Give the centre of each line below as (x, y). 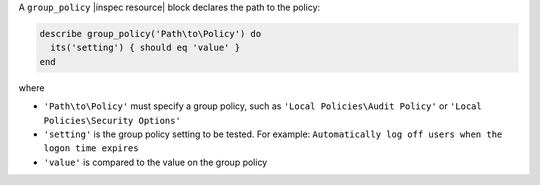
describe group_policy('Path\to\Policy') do (150, 33)
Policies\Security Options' (112, 120)
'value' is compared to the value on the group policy (155, 162)
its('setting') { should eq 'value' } (145, 48)
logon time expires (91, 148)
